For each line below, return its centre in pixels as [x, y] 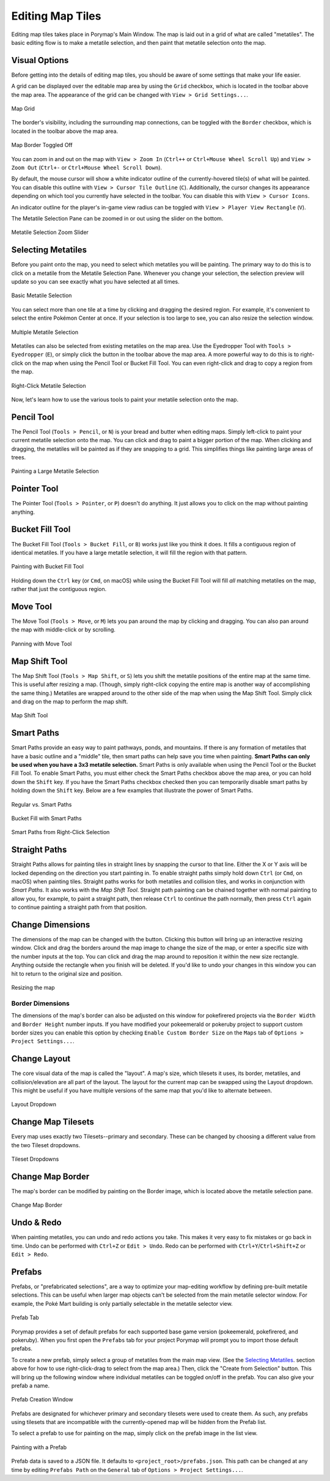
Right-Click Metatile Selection [49, 385]
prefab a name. [31, 1385]
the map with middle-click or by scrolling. [64, 630]
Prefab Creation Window [42, 1400]
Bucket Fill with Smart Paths [46, 818]
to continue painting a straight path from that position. [79, 907]
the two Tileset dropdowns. [46, 1145]
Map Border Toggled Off [42, 145]
